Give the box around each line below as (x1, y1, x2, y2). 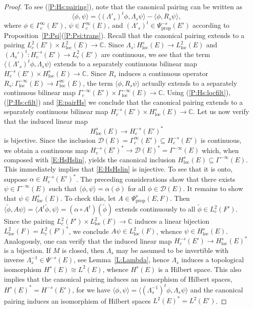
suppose (4, 174, 27, 184)
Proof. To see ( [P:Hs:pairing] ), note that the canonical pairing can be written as (4, 1, 242, 11)
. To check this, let (60, 193, 116, 203)
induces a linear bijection (135, 216, 210, 226)
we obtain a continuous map (4, 145, 88, 155)
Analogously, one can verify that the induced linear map (4, 235, 172, 246)
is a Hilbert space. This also (158, 264, 242, 274)
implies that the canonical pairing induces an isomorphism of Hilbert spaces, (4, 273, 233, 284)
